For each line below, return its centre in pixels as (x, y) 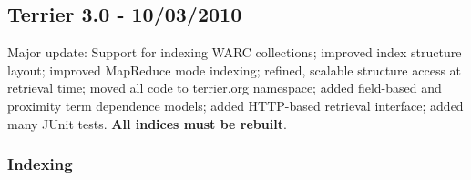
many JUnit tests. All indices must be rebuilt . (147, 123)
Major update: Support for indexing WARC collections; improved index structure (235, 52)
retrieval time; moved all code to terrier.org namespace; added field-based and (225, 88)
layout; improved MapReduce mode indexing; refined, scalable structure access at (235, 70)
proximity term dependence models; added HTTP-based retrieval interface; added (235, 105)
